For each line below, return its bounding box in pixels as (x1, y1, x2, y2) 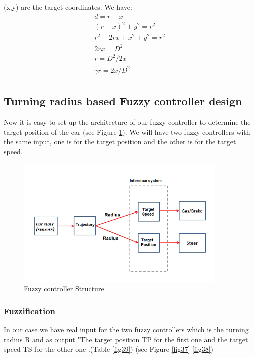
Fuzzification (4, 304, 56, 317)
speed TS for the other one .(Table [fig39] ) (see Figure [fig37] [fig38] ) (4, 344, 213, 354)
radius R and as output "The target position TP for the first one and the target (4, 334, 248, 344)
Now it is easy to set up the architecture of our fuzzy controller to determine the (4, 117, 251, 127)
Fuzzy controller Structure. (24, 283, 106, 294)
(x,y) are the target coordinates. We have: (4, 2, 132, 12)
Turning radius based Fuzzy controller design (4, 93, 242, 109)
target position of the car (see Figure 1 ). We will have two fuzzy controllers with (4, 126, 250, 137)
